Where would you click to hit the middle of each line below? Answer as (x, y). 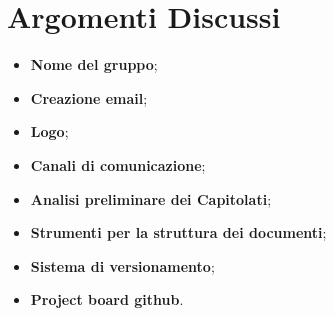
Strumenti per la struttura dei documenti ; (178, 232)
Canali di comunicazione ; (118, 164)
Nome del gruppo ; (94, 64)
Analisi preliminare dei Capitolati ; (151, 198)
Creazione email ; (89, 97)
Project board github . (107, 299)
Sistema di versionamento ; (122, 265)
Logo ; (49, 131)
